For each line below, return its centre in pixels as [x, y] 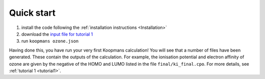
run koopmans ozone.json [50, 41]
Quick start [32, 13]
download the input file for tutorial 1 [57, 34]
